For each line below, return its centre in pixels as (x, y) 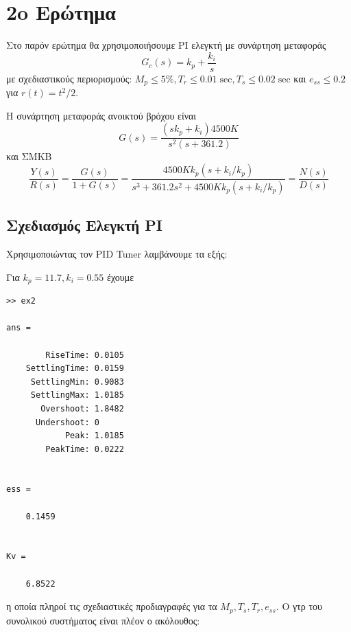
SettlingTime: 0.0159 (75, 369)
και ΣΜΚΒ (29, 156)
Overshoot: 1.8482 (82, 408)
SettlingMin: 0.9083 (77, 382)
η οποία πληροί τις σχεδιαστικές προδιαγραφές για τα (112, 606)
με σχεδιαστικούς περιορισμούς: (69, 78)
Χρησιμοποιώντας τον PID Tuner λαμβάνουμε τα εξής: (117, 254)
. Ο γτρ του (299, 606)
